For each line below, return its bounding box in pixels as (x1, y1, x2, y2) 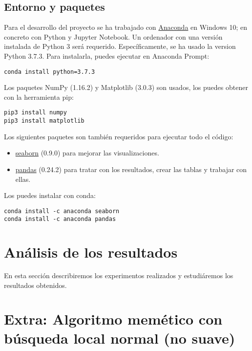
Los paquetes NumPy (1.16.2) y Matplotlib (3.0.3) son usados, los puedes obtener (4, 82, 248, 92)
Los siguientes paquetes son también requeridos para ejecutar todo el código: (4, 131, 233, 141)
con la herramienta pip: (4, 91, 74, 102)
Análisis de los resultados (4, 242, 178, 262)
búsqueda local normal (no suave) (4, 328, 235, 348)
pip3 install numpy (4, 109, 67, 116)
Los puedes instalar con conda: (4, 190, 96, 200)
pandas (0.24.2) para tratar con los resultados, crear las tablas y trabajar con (15, 164, 247, 174)
